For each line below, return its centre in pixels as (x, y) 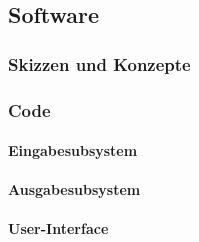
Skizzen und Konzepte (99, 63)
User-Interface (58, 228)
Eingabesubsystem (73, 150)
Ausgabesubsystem (74, 189)
